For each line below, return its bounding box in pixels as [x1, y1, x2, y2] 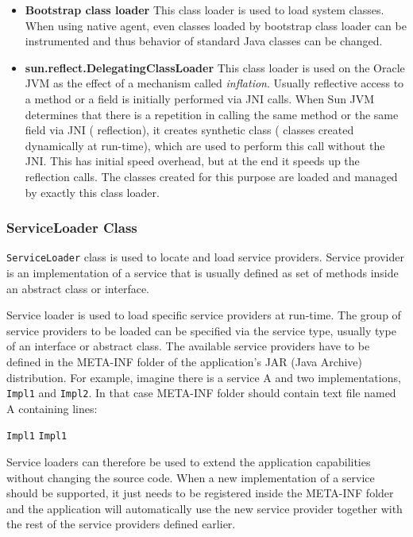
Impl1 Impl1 [6, 431, 68, 442]
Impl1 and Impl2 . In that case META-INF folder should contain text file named [6, 384, 396, 401]
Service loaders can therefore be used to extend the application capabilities [6, 454, 371, 470]
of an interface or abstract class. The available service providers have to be [6, 338, 370, 354]
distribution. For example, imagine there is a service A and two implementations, [6, 369, 401, 385]
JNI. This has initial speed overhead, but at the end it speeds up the [25, 153, 360, 169]
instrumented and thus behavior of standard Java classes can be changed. [25, 33, 383, 49]
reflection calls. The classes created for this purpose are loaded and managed [25, 168, 398, 184]
